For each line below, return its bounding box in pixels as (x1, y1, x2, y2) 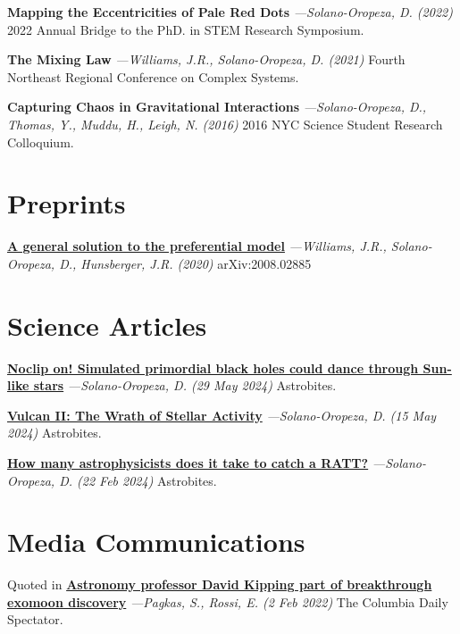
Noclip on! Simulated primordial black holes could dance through (7, 358, 419, 377)
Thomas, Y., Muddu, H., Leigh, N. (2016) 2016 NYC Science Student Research (7, 114, 443, 133)
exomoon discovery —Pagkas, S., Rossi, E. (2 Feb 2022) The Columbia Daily (7, 592, 448, 611)
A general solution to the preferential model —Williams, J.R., (7, 237, 387, 255)
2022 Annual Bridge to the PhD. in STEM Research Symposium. (7, 20, 364, 38)
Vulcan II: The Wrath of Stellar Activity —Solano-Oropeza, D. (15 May (7, 405, 437, 424)
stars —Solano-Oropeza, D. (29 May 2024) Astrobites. (33, 376, 337, 395)
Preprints (7, 185, 126, 221)
